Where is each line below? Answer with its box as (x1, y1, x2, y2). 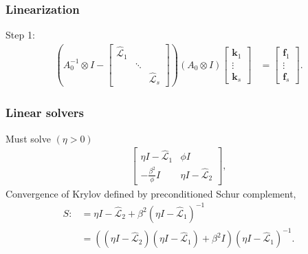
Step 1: (5, 28, 35, 42)
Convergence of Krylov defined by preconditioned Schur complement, (5, 186, 296, 200)
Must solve (5, 131, 51, 145)
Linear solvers (5, 104, 85, 121)
